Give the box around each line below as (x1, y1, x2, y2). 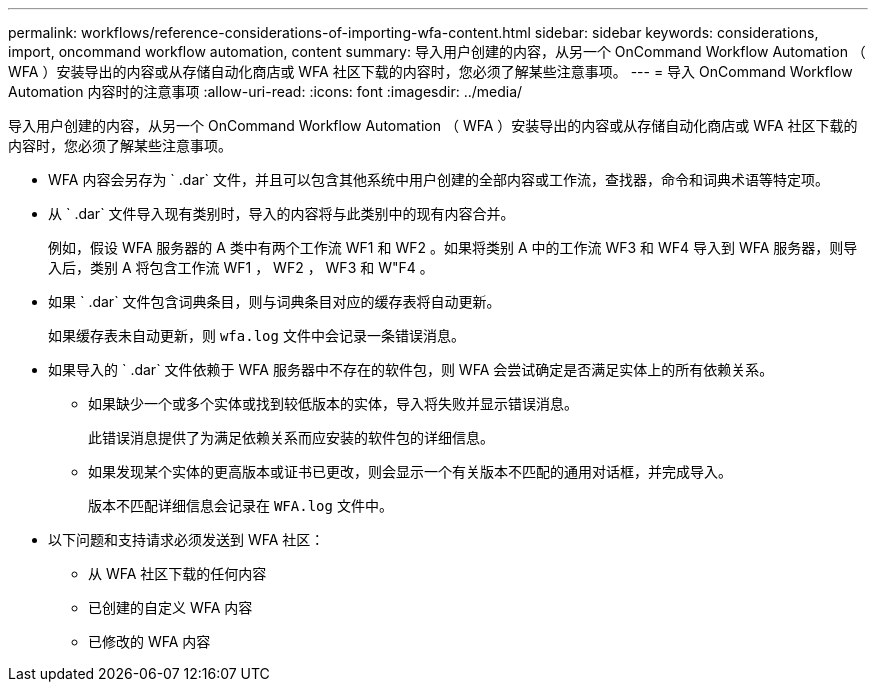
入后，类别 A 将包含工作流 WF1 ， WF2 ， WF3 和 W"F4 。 (48, 259, 434, 276)
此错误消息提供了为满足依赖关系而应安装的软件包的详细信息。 (88, 429, 494, 446)
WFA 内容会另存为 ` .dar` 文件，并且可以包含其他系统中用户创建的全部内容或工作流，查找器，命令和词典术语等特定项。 (48, 171, 829, 188)
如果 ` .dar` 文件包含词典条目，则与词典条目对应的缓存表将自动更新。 (48, 293, 501, 310)
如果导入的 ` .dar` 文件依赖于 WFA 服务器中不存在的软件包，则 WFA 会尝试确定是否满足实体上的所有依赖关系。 (48, 361, 774, 378)
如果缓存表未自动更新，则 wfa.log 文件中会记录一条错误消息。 (48, 327, 465, 344)
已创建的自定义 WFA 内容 (88, 599, 253, 616)
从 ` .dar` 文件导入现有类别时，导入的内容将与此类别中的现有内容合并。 (48, 205, 515, 222)
